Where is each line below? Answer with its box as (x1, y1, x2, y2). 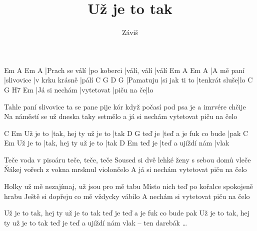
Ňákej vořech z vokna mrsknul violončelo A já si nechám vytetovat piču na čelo (4, 164, 247, 174)
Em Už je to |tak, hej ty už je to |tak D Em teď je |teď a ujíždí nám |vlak (4, 137, 229, 148)
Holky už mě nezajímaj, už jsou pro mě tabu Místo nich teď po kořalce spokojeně (4, 181, 253, 191)
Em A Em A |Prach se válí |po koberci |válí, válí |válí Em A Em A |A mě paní (4, 64, 244, 75)
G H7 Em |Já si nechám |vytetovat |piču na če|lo (4, 84, 153, 94)
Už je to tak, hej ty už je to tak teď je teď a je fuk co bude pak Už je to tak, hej (4, 207, 250, 218)
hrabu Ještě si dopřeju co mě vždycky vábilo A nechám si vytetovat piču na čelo (4, 190, 250, 201)
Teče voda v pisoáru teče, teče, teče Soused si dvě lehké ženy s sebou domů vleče (4, 154, 251, 164)
